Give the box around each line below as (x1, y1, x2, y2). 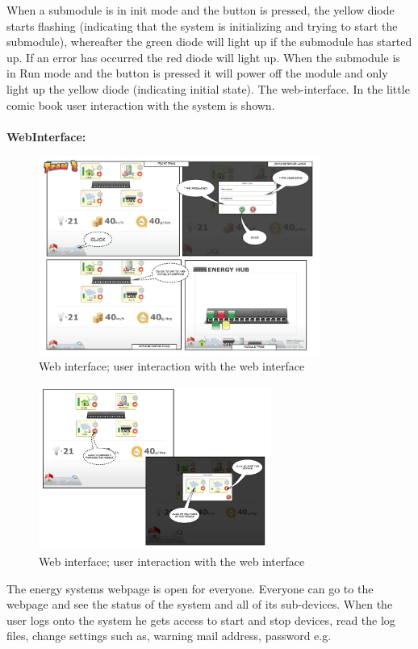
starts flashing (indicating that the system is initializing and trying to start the (6, 17, 398, 34)
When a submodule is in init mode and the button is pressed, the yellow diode (6, 2, 395, 18)
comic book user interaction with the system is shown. (6, 96, 275, 113)
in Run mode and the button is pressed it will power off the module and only (6, 65, 388, 82)
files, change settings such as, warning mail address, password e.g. (6, 627, 332, 644)
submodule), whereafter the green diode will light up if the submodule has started (6, 33, 412, 50)
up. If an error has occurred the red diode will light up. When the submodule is (6, 48, 400, 65)
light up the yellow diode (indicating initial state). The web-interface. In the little (6, 80, 410, 97)
